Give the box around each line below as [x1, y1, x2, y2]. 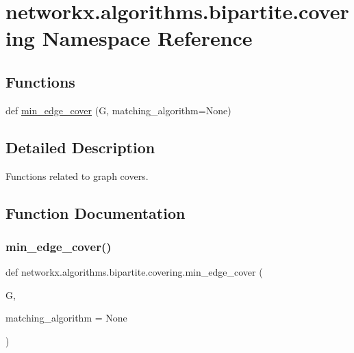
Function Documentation [5, 202, 186, 223]
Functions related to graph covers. [5, 168, 149, 183]
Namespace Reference [42, 24, 253, 52]
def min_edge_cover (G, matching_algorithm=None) [5, 103, 231, 117]
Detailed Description [5, 136, 155, 157]
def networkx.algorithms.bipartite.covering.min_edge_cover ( [5, 265, 263, 279]
